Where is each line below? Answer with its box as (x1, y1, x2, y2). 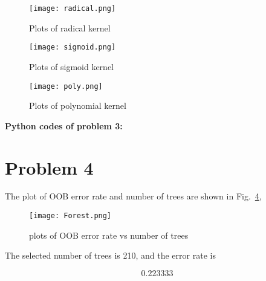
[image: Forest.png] (29, 212, 112, 221)
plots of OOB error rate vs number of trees (29, 228, 189, 241)
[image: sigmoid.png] (29, 43, 116, 52)
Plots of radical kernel (29, 21, 111, 34)
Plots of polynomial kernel (29, 99, 126, 112)
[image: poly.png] (29, 82, 103, 91)
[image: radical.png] (29, 4, 116, 13)
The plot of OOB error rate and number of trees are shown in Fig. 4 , (5, 190, 262, 202)
